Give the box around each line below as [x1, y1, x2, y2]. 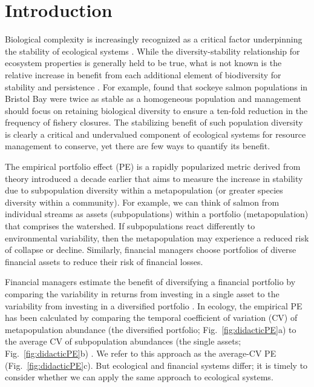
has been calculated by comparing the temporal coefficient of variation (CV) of [5, 311, 298, 324]
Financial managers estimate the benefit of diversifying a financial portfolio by [5, 275, 296, 288]
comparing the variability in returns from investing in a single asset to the [5, 288, 280, 300]
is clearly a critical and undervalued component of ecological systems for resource [5, 127, 306, 140]
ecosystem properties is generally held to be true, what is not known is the [5, 56, 282, 69]
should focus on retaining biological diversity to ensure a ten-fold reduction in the [5, 104, 308, 116]
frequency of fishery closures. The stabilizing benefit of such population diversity [5, 116, 303, 129]
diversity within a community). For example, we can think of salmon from [5, 195, 280, 208]
